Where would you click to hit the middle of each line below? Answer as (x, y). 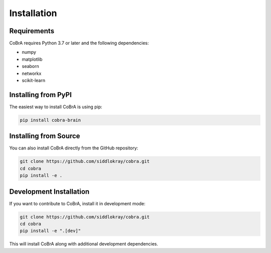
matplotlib (32, 59)
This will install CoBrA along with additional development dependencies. (84, 244)
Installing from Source (45, 136)
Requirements (32, 31)
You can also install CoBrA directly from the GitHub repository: (74, 148)
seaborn (31, 66)
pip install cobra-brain (50, 120)
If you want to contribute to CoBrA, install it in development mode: (77, 203)
